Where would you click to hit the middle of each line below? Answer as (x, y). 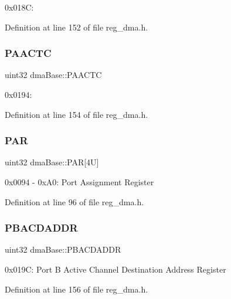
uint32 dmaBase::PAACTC (53, 75)
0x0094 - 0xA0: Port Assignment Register (79, 182)
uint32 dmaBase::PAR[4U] (52, 162)
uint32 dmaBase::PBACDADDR (63, 249)
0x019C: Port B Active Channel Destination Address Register (116, 269)
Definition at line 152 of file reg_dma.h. (77, 27)
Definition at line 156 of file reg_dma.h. (77, 289)
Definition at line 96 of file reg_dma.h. (74, 201)
